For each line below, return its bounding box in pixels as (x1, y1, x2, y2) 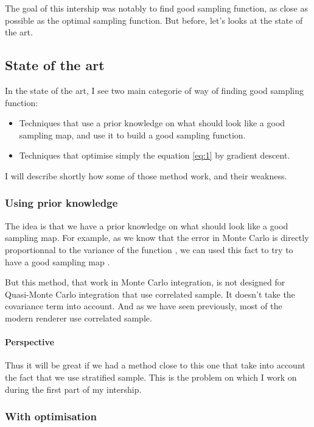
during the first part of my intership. (5, 382, 142, 395)
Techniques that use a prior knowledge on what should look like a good (19, 117, 285, 129)
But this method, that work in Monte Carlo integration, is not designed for (5, 276, 285, 289)
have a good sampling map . (5, 255, 110, 268)
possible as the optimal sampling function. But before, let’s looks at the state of (5, 13, 303, 26)
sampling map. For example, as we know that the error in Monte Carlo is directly (5, 231, 309, 244)
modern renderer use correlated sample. (5, 311, 152, 324)
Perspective (5, 335, 55, 348)
